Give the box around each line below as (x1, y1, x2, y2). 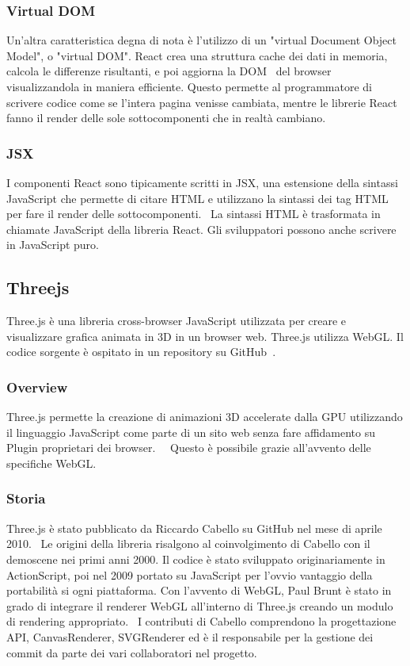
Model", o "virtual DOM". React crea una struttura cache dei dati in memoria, (6, 47, 388, 63)
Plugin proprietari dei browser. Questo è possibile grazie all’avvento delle (6, 439, 371, 456)
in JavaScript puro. (6, 236, 99, 253)
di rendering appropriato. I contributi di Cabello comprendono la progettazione (6, 613, 397, 630)
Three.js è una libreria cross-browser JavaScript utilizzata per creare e (6, 312, 347, 329)
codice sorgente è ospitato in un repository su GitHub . (6, 343, 276, 360)
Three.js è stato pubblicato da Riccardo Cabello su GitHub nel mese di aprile (6, 519, 382, 536)
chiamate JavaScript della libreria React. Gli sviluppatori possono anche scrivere (6, 220, 397, 237)
